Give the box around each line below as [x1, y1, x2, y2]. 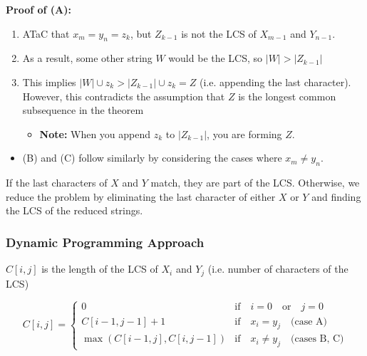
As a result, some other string [22, 51, 153, 66]
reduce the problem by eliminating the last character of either [6, 189, 276, 204]
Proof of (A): [6, 2, 71, 16]
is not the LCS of [181, 26, 257, 41]
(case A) [290, 316, 327, 327]
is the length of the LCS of [41, 261, 158, 276]
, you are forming [207, 126, 282, 141]
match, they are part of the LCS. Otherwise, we [150, 175, 360, 190]
